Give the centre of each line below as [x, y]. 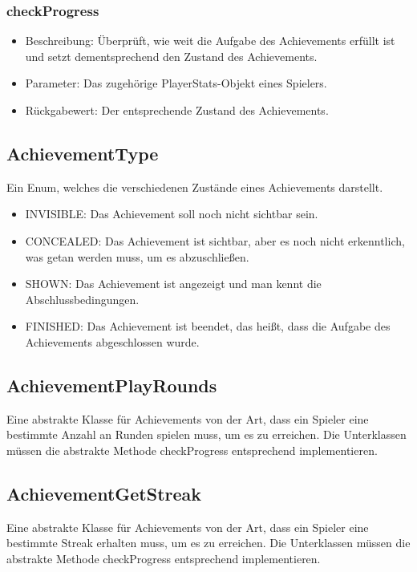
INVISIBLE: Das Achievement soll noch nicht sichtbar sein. [172, 214]
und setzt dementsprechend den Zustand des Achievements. [171, 56]
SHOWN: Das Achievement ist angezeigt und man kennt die [173, 284]
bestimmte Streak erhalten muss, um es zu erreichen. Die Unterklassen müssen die [208, 543]
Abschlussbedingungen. [82, 299]
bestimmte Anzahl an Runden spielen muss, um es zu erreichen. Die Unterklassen [206, 434]
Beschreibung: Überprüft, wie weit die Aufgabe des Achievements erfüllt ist [210, 41]
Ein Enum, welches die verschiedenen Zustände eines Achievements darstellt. [195, 187]
